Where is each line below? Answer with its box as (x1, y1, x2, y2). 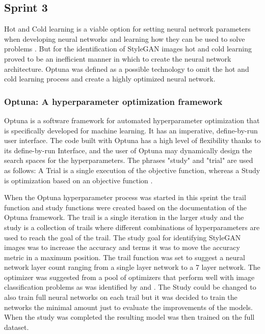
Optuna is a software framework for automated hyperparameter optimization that (4, 115, 260, 125)
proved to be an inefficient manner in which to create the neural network (4, 53, 231, 64)
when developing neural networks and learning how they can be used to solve (4, 33, 245, 44)
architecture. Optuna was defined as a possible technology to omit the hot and (4, 63, 249, 74)
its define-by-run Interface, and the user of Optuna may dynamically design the (4, 145, 252, 155)
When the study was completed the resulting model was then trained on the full (4, 312, 255, 322)
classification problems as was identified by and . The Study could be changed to (4, 282, 256, 292)
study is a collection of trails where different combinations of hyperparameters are (4, 221, 260, 232)
